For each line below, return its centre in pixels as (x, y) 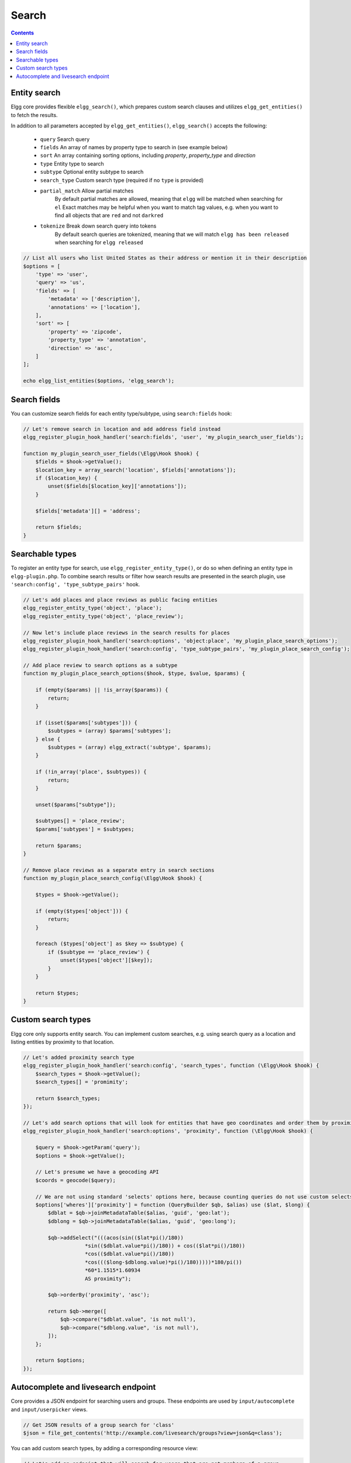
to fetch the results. (34, 115)
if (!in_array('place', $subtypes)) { (91, 772)
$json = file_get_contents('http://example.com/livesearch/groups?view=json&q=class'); (153, 1433)
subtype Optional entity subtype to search (92, 172)
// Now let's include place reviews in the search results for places (127, 633)
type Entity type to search (72, 163)
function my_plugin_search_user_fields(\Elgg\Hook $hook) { (111, 453)
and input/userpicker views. (49, 1409)
